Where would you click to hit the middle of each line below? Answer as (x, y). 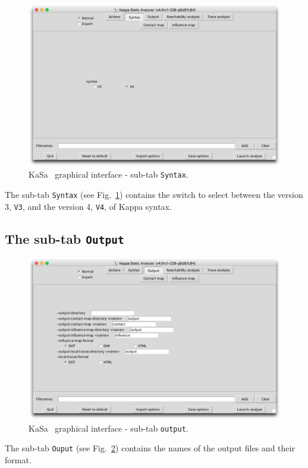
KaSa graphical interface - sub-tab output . (109, 428)
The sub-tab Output (65, 238)
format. (18, 459)
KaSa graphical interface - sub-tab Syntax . (109, 174)
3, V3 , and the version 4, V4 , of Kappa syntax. (88, 206)
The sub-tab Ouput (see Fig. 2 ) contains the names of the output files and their (150, 448)
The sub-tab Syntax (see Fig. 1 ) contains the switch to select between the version (154, 195)
